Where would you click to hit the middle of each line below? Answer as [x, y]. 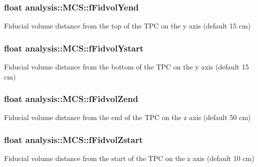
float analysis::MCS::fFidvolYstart [74, 48]
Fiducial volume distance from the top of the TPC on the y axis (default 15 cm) [127, 26]
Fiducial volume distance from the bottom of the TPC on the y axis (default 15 [126, 67]
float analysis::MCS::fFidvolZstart [74, 139]
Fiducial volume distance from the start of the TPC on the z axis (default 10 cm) [129, 158]
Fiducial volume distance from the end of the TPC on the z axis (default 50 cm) [127, 117]
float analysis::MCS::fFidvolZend [71, 99]
